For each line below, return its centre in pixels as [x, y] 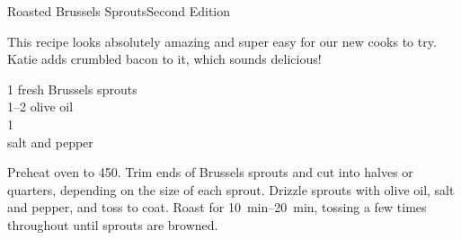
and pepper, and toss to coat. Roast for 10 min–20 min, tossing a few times [217, 207]
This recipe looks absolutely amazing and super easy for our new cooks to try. [222, 41]
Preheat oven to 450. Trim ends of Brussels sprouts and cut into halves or [210, 172]
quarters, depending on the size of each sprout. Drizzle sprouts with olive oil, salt [231, 189]
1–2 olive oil [40, 107]
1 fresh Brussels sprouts [72, 89]
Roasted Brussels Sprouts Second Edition [119, 11]
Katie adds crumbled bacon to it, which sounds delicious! [164, 59]
